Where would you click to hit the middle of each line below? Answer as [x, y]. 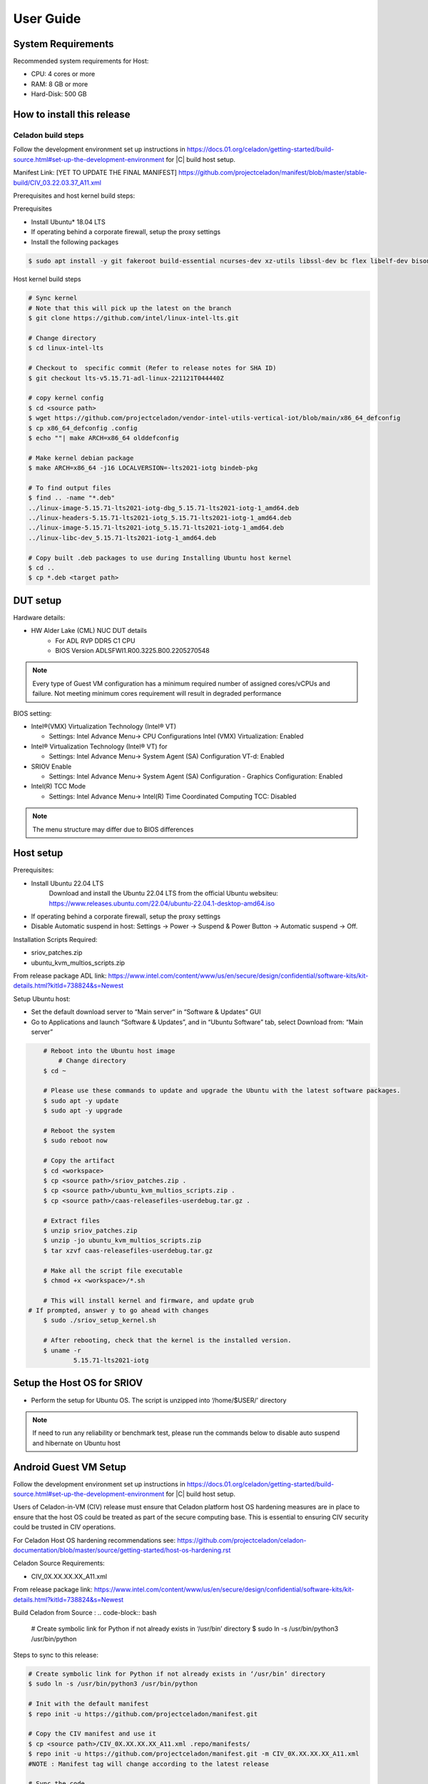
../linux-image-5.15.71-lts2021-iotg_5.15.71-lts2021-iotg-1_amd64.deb [156, 528]
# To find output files [70, 488]
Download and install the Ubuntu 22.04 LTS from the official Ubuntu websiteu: [163, 893]
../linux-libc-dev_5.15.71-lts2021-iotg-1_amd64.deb [122, 538]
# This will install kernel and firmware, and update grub [149, 1300]
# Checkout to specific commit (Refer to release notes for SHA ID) [152, 368]
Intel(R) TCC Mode [58, 786]
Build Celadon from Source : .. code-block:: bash [85, 1612]
